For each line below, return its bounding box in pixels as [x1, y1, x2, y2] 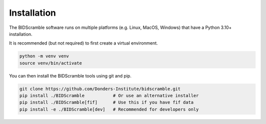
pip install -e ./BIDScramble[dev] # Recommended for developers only [19, 106, 199, 112]
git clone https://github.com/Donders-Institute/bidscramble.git [19, 86, 181, 92]
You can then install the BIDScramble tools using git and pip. [9, 73, 132, 78]
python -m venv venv [19, 53, 69, 59]
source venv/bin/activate [19, 60, 82, 66]
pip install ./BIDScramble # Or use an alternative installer [19, 93, 199, 99]
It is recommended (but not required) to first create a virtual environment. [9, 40, 158, 46]
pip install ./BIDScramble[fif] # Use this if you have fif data [19, 99, 194, 105]
